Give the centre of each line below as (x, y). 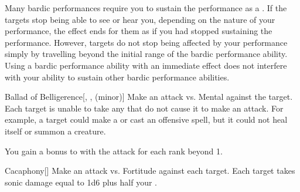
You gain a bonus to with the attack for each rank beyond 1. (114, 151)
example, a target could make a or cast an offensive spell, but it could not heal (146, 119)
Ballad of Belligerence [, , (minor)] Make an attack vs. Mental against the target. (149, 97)
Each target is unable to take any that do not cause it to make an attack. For (144, 108)
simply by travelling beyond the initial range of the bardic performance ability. (146, 54)
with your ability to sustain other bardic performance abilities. (117, 77)
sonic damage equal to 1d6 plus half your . (81, 182)
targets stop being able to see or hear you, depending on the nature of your (140, 19)
